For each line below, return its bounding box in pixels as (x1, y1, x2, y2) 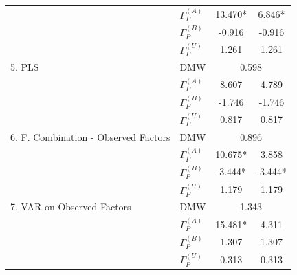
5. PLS (10, 59, 39, 74)
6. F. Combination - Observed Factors (10, 129, 170, 144)
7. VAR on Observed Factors (10, 199, 131, 214)
